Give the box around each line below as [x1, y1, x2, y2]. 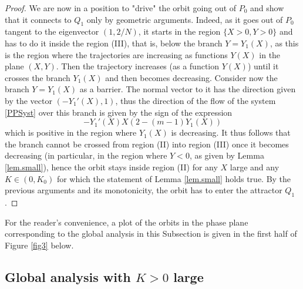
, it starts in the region [138, 25, 221, 38]
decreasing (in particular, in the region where [5, 149, 167, 162]
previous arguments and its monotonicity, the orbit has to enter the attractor [5, 184, 282, 196]
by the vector [5, 94, 52, 106]
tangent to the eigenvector [5, 25, 99, 38]
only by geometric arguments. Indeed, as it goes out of [86, 13, 283, 25]
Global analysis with [5, 267, 131, 285]
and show [250, 2, 284, 14]
